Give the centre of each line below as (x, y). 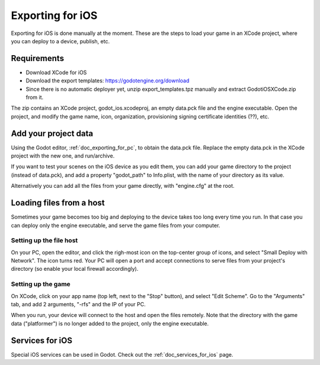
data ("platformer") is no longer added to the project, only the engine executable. (110, 324)
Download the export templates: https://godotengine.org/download (108, 81)
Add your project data (52, 133)
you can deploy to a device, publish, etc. (60, 41)
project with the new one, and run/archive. (63, 156)
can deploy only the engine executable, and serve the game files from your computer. (116, 225)
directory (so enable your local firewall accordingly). (75, 269)
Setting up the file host (44, 241)
